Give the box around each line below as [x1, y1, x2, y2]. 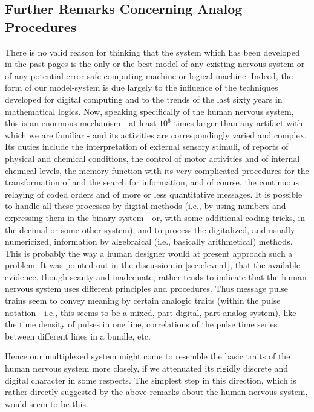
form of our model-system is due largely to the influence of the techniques [5, 81, 278, 94]
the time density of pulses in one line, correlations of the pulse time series [5, 318, 278, 330]
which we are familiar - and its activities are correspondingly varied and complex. [5, 128, 307, 141]
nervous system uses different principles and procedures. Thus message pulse [5, 282, 289, 295]
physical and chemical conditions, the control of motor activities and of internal [5, 152, 300, 164]
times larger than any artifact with [174, 117, 303, 129]
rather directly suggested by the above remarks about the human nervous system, [5, 385, 308, 398]
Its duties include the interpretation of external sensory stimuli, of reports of [5, 140, 289, 153]
